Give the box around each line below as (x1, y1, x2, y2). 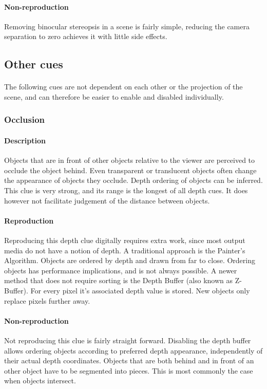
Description (4, 135, 46, 145)
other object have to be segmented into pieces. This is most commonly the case (4, 365, 253, 376)
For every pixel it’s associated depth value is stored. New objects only (30, 285, 250, 295)
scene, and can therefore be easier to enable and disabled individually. (4, 91, 224, 102)
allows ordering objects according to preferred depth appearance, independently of (4, 345, 263, 356)
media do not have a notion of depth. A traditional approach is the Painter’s (4, 245, 245, 255)
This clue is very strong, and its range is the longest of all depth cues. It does (4, 184, 248, 195)
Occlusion (4, 113, 45, 126)
